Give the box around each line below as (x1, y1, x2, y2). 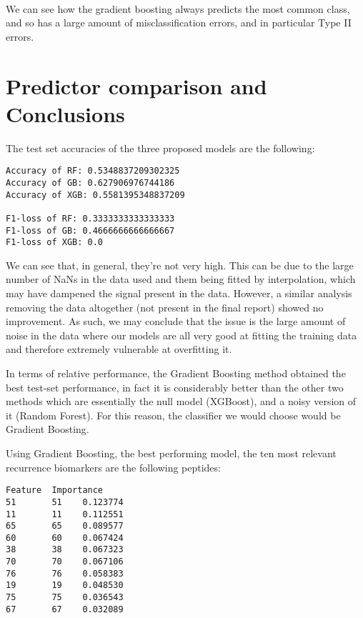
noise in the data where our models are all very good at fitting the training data (6, 327, 357, 342)
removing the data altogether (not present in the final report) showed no (6, 299, 324, 314)
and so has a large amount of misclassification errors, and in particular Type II (6, 15, 352, 30)
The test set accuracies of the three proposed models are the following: (6, 140, 315, 155)
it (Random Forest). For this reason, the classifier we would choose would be (6, 407, 341, 422)
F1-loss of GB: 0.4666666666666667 (6, 225, 175, 236)
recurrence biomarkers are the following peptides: (6, 459, 221, 474)
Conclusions (6, 99, 125, 128)
